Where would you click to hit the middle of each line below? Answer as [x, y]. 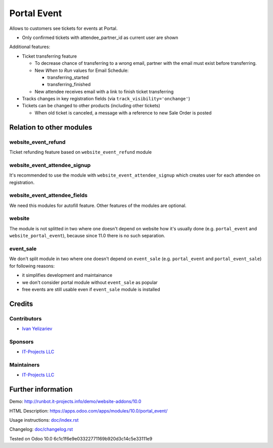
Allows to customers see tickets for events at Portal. [63, 28]
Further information [41, 390]
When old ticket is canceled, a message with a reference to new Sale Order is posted [123, 113]
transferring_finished [69, 85]
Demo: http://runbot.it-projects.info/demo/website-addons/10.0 [75, 401]
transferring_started [68, 77]
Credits [21, 304]
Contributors [26, 318]
